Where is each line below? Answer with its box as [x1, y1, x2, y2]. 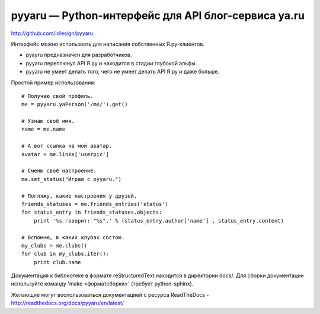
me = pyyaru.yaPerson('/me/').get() [21, 101, 128, 108]
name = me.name [21, 126, 66, 133]
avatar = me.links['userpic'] [21, 151, 110, 157]
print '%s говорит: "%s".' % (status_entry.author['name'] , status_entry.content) [33, 217, 284, 224]
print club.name [33, 259, 81, 265]
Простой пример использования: [11, 79, 95, 86]
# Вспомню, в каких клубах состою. [21, 234, 125, 240]
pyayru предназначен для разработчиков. [25, 51, 132, 59]
